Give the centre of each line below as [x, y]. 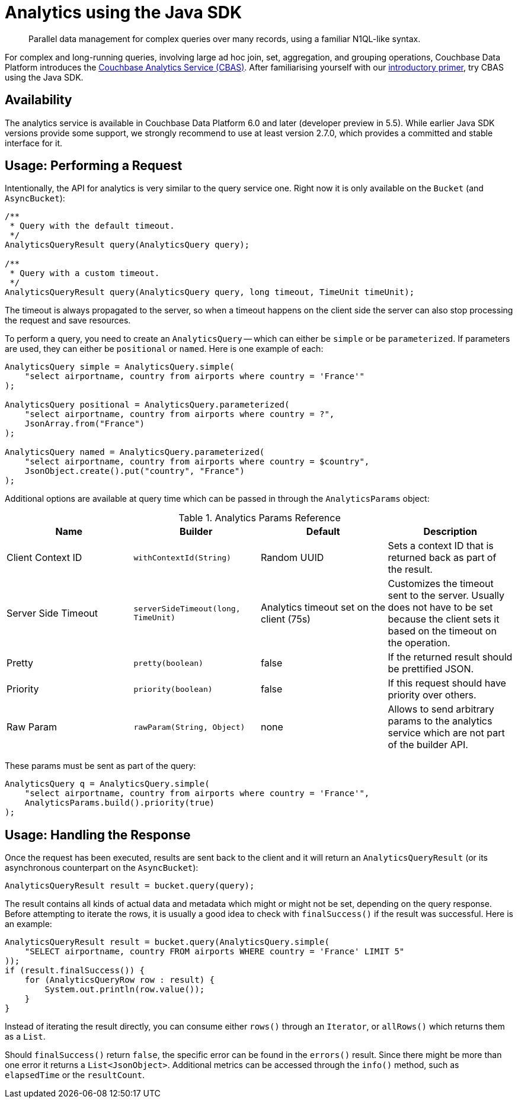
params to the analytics [440, 721]
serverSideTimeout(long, [187, 609]
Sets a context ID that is [441, 546]
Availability [39, 100]
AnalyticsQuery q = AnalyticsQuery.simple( [107, 784]
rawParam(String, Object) [189, 727]
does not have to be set [440, 607]
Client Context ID [44, 558]
